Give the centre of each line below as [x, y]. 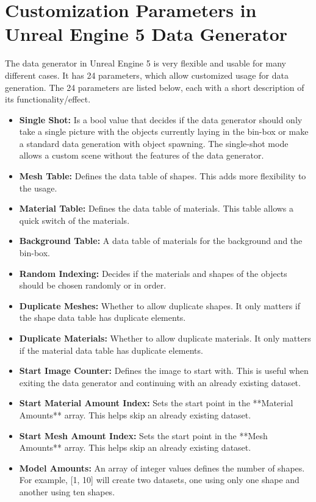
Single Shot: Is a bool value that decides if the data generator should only [161, 119]
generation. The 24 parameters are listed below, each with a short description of [155, 87]
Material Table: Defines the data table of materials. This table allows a [156, 208]
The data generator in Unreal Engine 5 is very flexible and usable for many [146, 63]
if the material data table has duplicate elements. [111, 350]
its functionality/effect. [48, 99]
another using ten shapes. [67, 491]
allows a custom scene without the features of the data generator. [142, 155]
